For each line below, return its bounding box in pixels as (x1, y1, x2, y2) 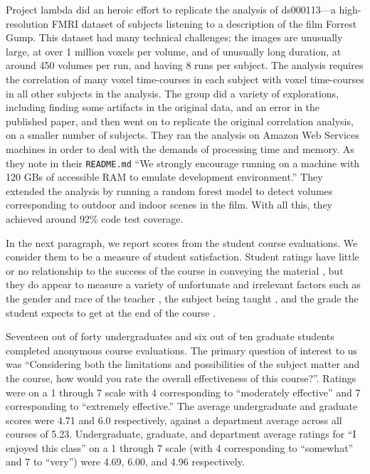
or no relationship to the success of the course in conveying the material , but (6, 263, 344, 278)
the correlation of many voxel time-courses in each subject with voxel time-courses (6, 71, 364, 86)
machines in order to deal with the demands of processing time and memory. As (6, 141, 354, 156)
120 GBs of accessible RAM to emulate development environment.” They (6, 169, 323, 184)
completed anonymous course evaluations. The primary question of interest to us (6, 342, 358, 357)
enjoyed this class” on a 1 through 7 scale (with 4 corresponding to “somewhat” (6, 440, 354, 455)
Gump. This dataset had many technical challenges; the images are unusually (6, 30, 343, 45)
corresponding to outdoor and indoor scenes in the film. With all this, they (6, 197, 333, 212)
